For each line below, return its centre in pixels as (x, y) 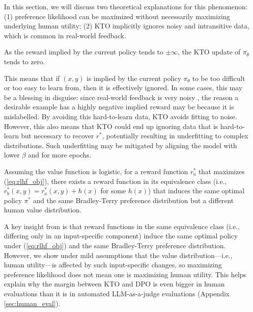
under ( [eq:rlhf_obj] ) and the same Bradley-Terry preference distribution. (115, 246)
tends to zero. (25, 61)
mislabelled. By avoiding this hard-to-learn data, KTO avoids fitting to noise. (121, 116)
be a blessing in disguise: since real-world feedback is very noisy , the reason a (121, 97)
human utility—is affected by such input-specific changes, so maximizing (113, 265)
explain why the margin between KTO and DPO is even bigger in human (114, 284)
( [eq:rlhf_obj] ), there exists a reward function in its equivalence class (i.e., (115, 181)
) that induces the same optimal (196, 191)
